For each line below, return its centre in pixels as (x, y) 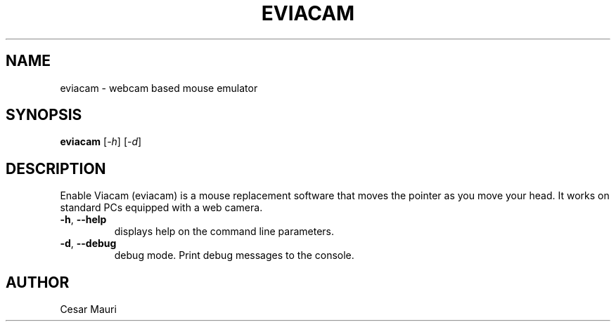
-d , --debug (88, 243)
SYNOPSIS (44, 115)
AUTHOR (38, 282)
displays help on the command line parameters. (224, 232)
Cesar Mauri (88, 309)
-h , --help (83, 220)
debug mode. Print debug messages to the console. (234, 255)
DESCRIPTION (56, 168)
